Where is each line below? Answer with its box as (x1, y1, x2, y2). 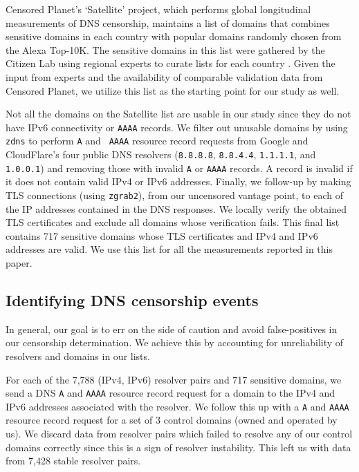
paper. (6, 256, 33, 270)
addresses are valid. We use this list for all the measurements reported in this (6, 242, 333, 256)
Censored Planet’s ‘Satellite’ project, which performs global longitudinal (6, 2, 311, 16)
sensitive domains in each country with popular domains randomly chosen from (6, 29, 342, 44)
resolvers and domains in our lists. (6, 348, 150, 363)
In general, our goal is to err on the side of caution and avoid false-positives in (6, 321, 338, 336)
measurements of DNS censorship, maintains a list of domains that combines (6, 15, 330, 30)
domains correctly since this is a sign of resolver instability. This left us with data (6, 440, 351, 454)
